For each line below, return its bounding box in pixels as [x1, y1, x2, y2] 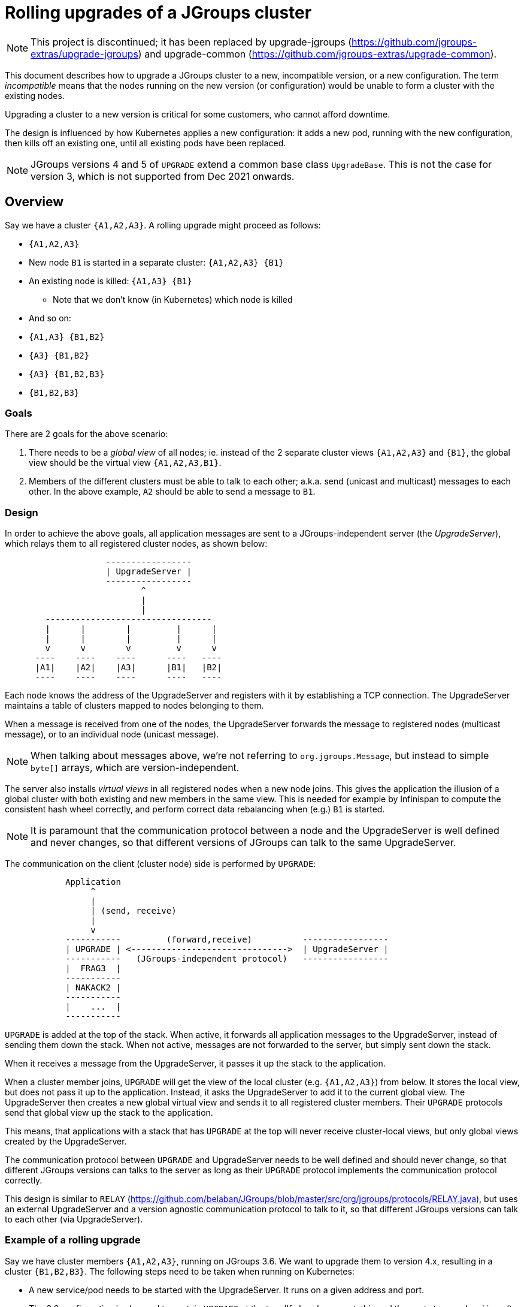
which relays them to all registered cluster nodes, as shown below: [5, 538, 268, 549]
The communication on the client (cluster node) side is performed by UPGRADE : [5, 859, 316, 869]
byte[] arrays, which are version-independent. [31, 761, 240, 774]
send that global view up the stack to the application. [5, 1107, 213, 1118]
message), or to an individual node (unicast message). [5, 729, 219, 740]
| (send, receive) [90, 906, 177, 916]
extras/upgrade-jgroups [31, 47, 138, 60]
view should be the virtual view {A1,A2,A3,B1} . [29, 457, 222, 468]
